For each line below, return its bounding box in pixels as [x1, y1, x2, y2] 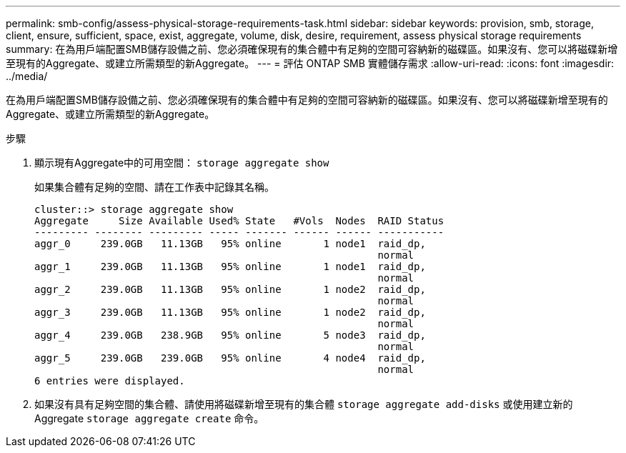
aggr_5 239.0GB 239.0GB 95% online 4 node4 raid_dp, [34, 352, 426, 364]
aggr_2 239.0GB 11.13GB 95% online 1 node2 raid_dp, [34, 284, 426, 295]
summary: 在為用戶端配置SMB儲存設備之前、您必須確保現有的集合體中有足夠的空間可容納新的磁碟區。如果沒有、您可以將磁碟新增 [6, 43, 618, 55]
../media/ [6, 70, 48, 82]
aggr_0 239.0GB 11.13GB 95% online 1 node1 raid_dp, [34, 238, 426, 249]
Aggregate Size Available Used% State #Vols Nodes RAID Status [34, 215, 444, 226]
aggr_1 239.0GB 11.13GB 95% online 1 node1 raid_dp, [34, 261, 426, 272]
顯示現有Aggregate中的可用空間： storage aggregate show [34, 156, 329, 169]
